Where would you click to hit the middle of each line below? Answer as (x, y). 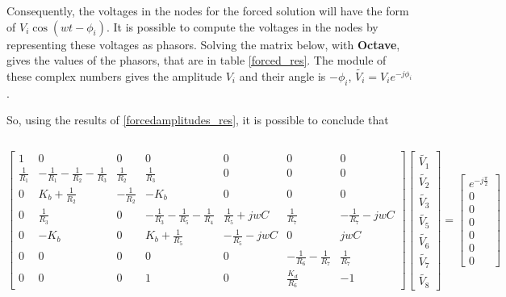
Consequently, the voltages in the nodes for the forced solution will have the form (208, 10)
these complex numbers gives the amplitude (115, 76)
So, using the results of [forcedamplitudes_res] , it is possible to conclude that (198, 120)
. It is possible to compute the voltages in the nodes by (243, 26)
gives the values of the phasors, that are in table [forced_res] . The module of (197, 60)
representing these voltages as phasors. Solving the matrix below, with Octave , (203, 44)
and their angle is (282, 76)
